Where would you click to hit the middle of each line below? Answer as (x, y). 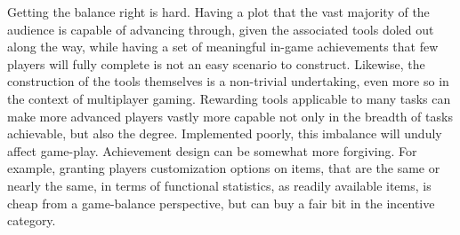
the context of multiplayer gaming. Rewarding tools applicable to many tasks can (229, 98)
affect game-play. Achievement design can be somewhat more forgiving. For (212, 150)
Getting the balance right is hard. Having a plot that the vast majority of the (218, 12)
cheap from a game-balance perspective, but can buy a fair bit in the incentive (221, 203)
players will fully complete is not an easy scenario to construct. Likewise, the (216, 63)
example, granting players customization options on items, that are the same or (224, 168)
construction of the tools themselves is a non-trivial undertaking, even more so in (228, 81)
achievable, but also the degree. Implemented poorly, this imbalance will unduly (225, 133)
